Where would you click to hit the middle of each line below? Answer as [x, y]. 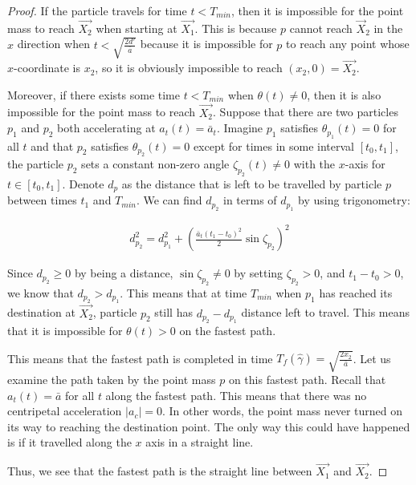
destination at [41, 312]
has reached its [356, 292]
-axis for [365, 163]
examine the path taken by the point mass [112, 380]
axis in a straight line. [200, 442]
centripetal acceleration [65, 411]
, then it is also [344, 94]
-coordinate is [47, 68]
